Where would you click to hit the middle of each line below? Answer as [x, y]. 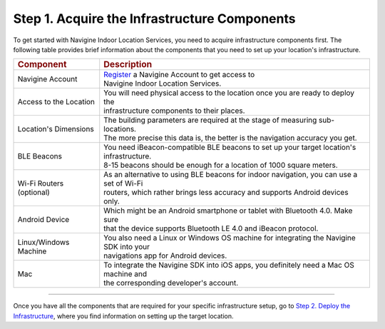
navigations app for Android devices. [165, 255]
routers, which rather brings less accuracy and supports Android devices [226, 193]
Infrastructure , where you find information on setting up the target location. [124, 316]
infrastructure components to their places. [174, 111]
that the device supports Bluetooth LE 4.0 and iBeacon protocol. [211, 228]
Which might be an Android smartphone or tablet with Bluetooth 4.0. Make [228, 211]
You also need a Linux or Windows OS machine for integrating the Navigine [230, 238]
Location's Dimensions [56, 129]
